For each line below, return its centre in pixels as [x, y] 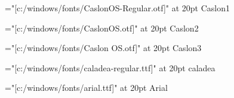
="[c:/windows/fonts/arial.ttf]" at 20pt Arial [86, 88]
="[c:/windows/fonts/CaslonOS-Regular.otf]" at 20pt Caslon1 [117, 8]
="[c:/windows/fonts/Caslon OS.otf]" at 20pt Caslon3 [103, 48]
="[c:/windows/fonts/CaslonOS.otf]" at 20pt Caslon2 [102, 28]
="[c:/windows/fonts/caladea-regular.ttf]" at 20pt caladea [110, 67]
